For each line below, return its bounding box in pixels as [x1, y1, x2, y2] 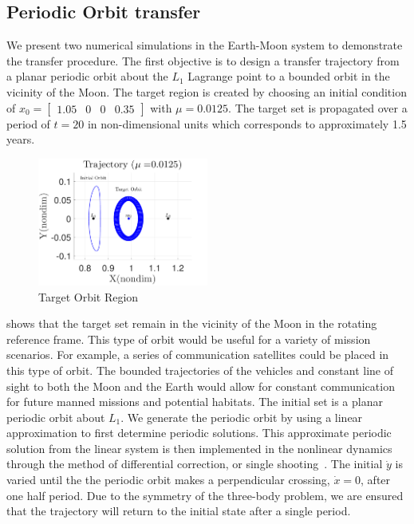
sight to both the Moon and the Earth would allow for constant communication [6, 377, 395, 394]
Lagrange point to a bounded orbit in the [187, 68, 390, 85]
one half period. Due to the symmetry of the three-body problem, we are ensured [6, 487, 404, 503]
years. [6, 131, 35, 148]
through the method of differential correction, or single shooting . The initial [6, 455, 383, 472]
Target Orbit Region [38, 288, 139, 305]
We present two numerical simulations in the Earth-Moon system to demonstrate [6, 37, 403, 53]
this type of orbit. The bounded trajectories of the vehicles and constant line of [6, 361, 394, 378]
